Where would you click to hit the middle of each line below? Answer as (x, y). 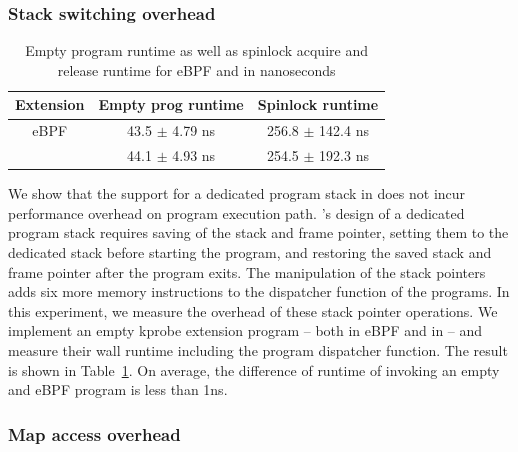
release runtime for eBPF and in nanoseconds (196, 69)
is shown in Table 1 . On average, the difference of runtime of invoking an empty (254, 369)
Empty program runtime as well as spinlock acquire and (196, 50)
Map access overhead (94, 433)
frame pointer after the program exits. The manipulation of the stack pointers (247, 271)
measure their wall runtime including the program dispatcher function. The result (258, 349)
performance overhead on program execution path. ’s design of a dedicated (236, 212)
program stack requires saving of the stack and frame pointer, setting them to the (258, 232)
